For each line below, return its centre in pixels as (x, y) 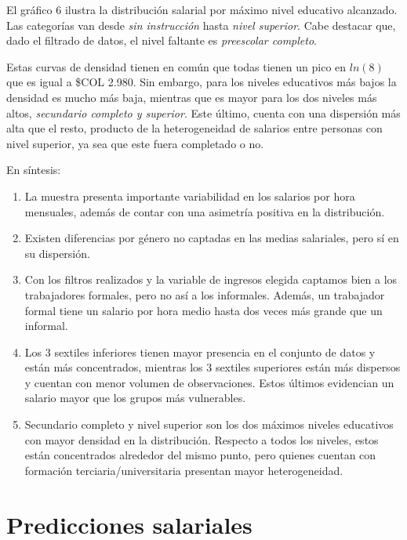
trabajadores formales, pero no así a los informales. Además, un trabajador (205, 294)
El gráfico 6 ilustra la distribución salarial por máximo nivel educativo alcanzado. (202, 9)
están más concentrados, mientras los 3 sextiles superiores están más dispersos (213, 367)
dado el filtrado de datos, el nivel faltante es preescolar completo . (162, 40)
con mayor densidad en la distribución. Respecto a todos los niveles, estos (202, 439)
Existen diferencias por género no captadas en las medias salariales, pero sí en (212, 238)
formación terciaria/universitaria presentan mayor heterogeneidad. (184, 470)
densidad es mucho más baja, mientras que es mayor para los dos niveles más (192, 97)
